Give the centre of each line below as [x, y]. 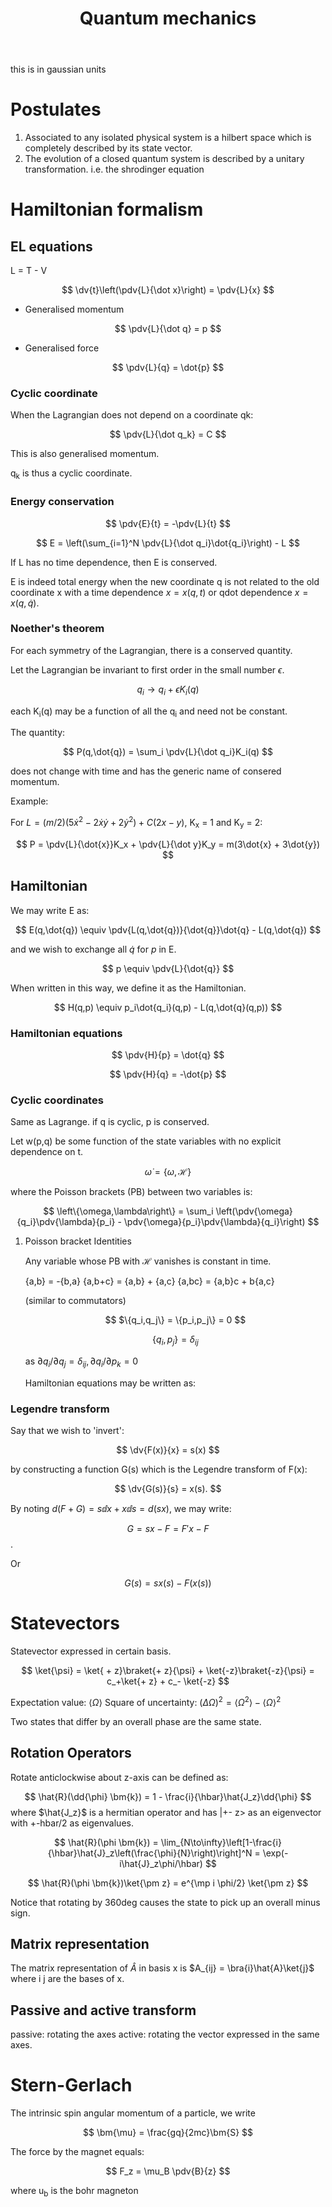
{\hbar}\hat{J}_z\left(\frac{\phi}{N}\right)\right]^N [150, 1853]
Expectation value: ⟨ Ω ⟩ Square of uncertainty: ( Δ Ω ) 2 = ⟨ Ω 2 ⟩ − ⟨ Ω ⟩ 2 [146, 1701]
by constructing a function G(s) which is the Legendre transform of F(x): [159, 1469]
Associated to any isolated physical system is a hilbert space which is [168, 138]
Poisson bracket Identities [78, 1241]
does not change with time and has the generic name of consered [146, 771]
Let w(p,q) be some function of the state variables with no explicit [146, 1141]
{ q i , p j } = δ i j [175, 1340]
